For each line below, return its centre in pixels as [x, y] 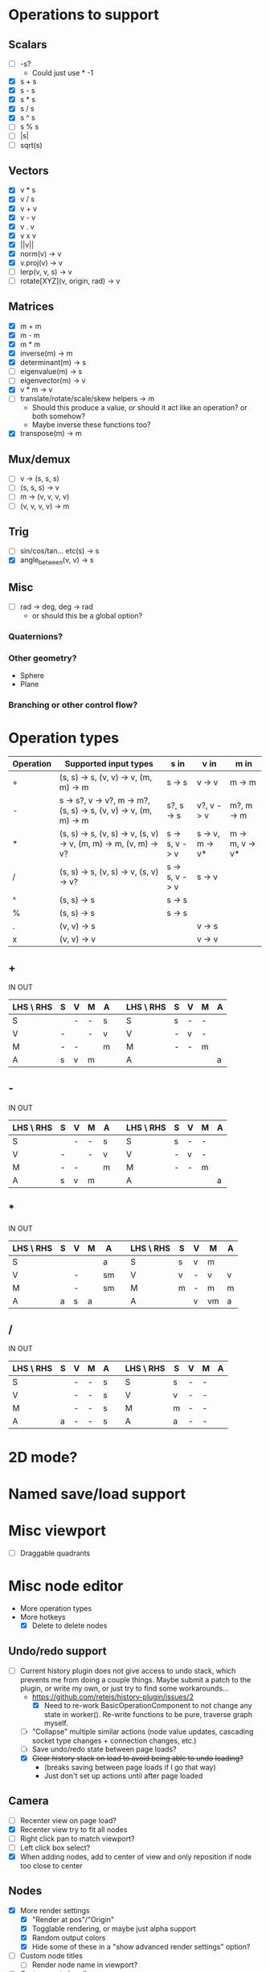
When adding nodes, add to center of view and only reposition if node [136, 1857]
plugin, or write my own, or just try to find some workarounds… [124, 1688]
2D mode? [43, 1457]
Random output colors [69, 1938]
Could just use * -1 [63, 73]
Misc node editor [66, 1586]
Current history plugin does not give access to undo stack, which [128, 1670]
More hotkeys [43, 1617]
